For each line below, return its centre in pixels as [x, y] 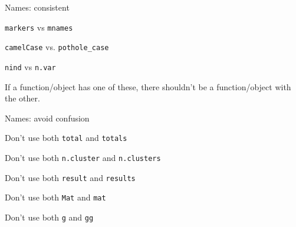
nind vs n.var [30, 66]
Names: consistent [37, 7]
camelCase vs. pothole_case [57, 47]
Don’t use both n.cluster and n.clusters [83, 157]
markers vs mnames [39, 27]
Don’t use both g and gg [49, 217]
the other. [22, 98]
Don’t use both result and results [70, 177]
